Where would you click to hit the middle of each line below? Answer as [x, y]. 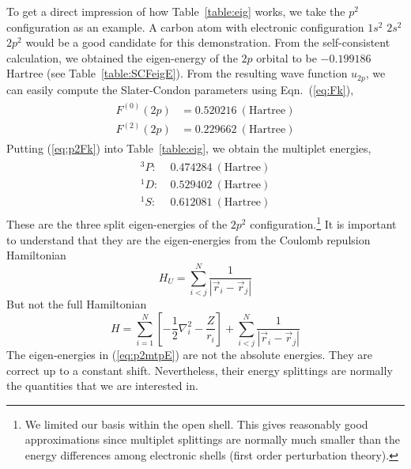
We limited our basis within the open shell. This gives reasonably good [196, 424]
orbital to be [287, 57]
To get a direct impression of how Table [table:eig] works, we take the [176, 11]
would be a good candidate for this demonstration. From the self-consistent [208, 42]
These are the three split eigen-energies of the [117, 224]
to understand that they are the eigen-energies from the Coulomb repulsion [189, 239]
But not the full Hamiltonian [77, 304]
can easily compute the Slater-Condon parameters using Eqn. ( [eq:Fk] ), [180, 89]
